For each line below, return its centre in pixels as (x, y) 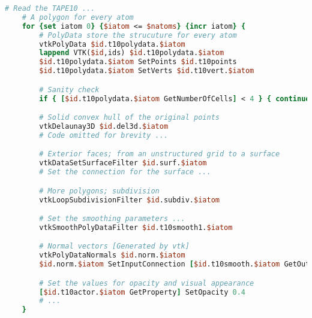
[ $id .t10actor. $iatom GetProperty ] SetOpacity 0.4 (142, 292)
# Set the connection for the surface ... (125, 172)
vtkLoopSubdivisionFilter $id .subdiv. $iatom (129, 200)
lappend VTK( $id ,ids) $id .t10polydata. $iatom (132, 53)
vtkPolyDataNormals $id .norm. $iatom (112, 255)
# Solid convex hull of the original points (129, 118)
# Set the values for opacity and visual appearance (147, 283)
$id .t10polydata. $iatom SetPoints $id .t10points (138, 62)
